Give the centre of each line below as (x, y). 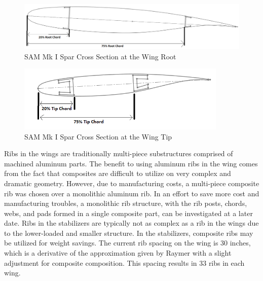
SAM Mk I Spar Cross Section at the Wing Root (100, 56)
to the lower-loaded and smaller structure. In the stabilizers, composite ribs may (129, 233)
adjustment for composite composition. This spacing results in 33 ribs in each (124, 262)
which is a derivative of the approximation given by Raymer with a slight (118, 253)
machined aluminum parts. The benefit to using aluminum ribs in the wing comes (131, 163)
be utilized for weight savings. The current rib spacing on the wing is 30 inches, (127, 243)
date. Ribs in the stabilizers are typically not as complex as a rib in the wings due (131, 223)
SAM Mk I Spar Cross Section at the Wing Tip (98, 136)
